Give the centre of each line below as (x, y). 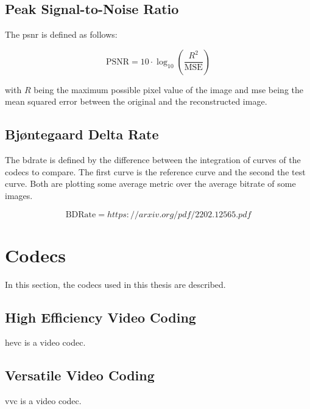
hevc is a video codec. (45, 342)
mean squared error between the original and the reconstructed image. (136, 101)
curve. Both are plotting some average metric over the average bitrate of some (150, 184)
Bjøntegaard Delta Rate (82, 134)
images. (19, 195)
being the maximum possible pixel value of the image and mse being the (168, 89)
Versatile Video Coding (80, 375)
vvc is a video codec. (43, 401)
